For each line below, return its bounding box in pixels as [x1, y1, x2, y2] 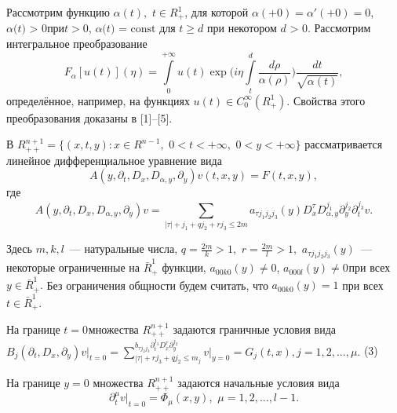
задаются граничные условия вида [173, 320, 336, 337]
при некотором [207, 20, 277, 36]
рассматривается [304, 136, 383, 152]
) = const [110, 24, 156, 35]
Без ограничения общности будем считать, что [46, 276, 268, 293]
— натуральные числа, [69, 240, 178, 257]
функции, [162, 259, 206, 276]
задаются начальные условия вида [177, 375, 340, 391]
